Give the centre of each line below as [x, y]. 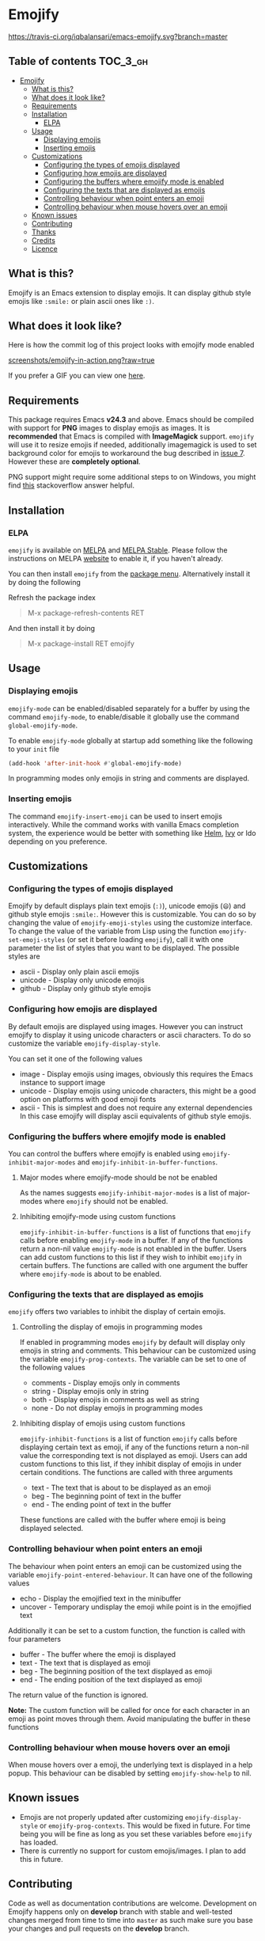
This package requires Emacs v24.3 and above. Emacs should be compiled [131, 420]
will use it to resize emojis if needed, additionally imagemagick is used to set [132, 445]
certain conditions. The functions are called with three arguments [126, 1472]
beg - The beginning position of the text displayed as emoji [115, 1671]
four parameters [35, 1639]
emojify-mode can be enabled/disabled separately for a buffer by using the [129, 708]
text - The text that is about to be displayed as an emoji [121, 1488]
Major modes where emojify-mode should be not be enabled [118, 1178]
